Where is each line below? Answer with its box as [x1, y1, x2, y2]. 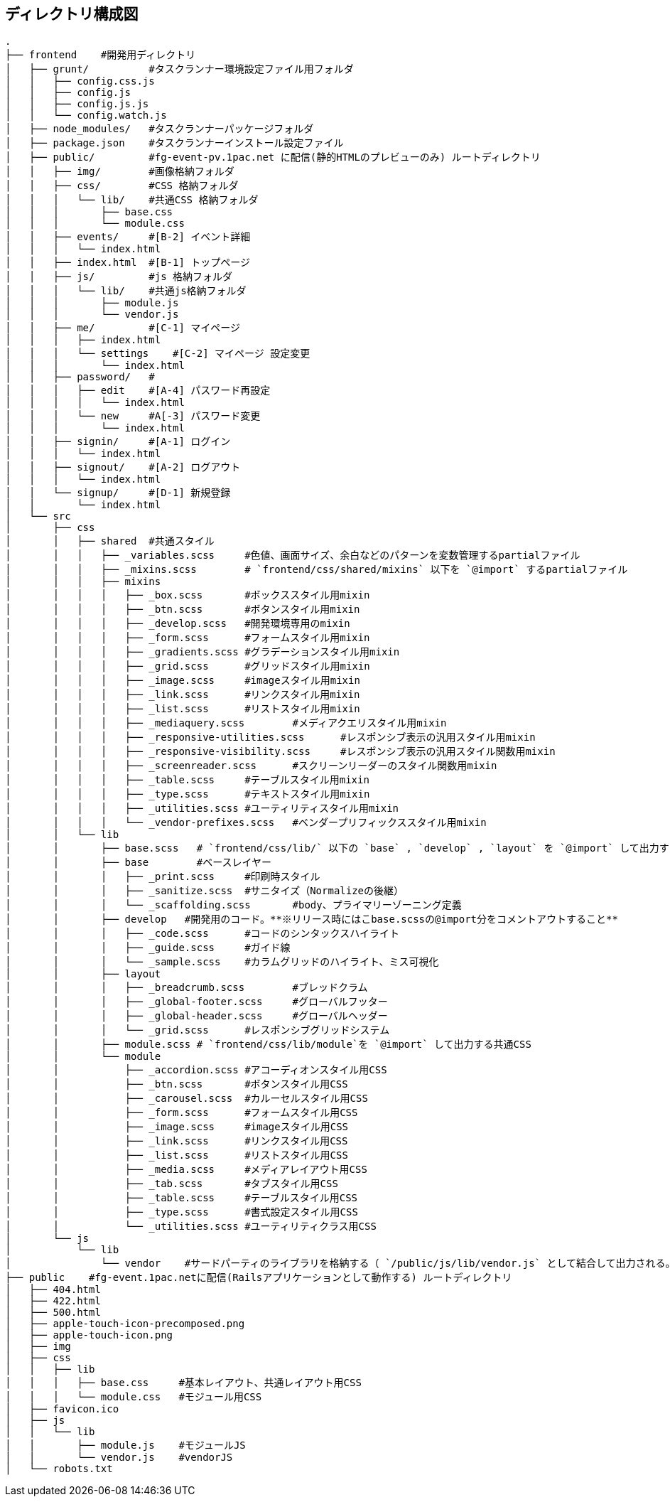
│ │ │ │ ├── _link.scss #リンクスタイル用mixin [5, 689, 360, 701]
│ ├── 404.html [5, 1284, 101, 1296]
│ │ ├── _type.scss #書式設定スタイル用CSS [5, 1206, 358, 1218]
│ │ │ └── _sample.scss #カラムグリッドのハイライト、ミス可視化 [5, 956, 439, 968]
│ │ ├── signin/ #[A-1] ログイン [5, 436, 231, 448]
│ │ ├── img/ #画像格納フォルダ [5, 166, 234, 178]
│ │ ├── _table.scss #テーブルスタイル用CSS [5, 1192, 358, 1204]
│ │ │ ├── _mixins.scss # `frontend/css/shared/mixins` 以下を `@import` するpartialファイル [5, 564, 628, 576]
